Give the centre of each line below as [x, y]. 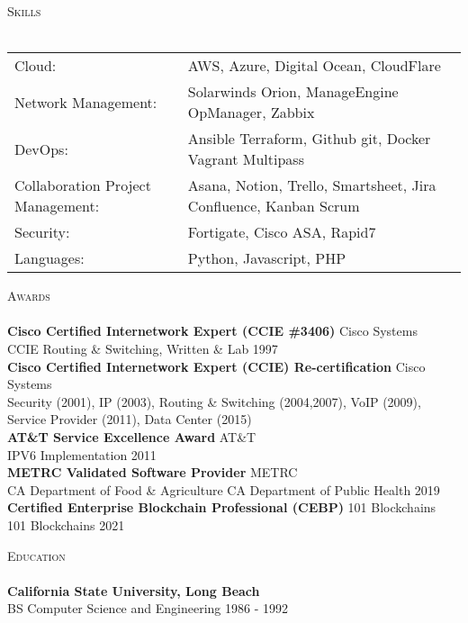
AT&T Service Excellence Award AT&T [132, 436]
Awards [29, 296]
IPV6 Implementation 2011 [82, 454]
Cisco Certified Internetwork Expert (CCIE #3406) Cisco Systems [212, 331]
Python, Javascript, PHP [267, 258]
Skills [24, 11]
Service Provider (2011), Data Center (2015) [130, 419]
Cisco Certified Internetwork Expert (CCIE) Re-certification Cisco [216, 366]
